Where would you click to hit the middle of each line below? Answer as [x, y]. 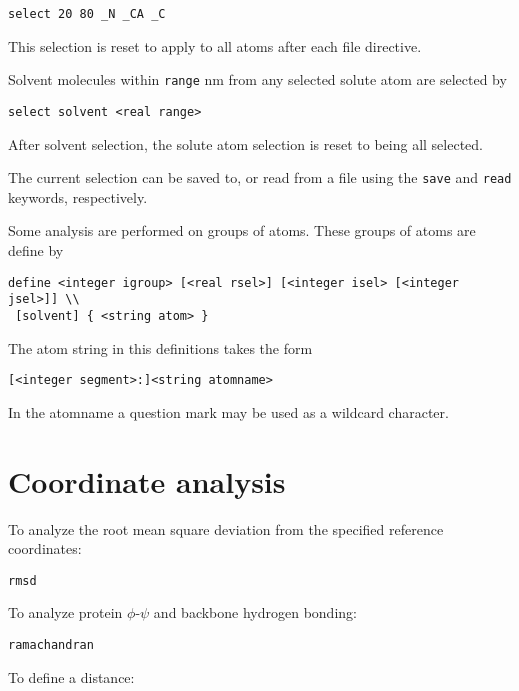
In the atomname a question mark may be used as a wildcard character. [228, 411]
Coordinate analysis [147, 480]
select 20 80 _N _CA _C [87, 14]
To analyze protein [65, 612]
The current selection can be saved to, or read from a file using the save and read [260, 177]
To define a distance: [71, 676]
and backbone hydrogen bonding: [255, 612]
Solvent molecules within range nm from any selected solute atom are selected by [257, 79]
